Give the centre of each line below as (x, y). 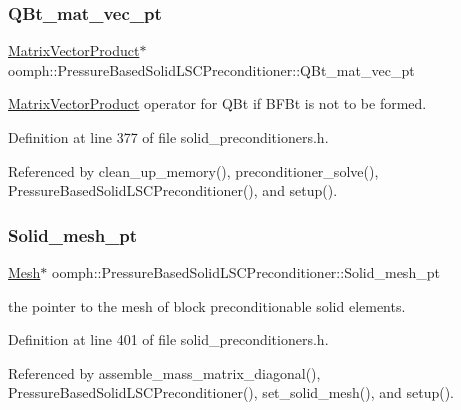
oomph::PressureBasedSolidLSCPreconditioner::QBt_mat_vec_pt (211, 69)
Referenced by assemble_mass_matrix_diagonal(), (164, 372)
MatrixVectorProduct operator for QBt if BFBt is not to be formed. (217, 103)
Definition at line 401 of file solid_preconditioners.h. (168, 339)
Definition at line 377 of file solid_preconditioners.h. (168, 137)
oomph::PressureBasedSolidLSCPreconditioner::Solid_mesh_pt (246, 272)
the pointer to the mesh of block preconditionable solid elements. (207, 305)
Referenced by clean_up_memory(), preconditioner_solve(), (193, 170)
